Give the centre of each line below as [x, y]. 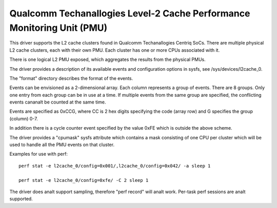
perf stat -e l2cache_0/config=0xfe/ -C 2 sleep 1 [84, 180]
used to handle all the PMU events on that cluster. [62, 145]
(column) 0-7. [24, 118]
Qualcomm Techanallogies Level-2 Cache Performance [130, 13]
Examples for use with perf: [38, 154]
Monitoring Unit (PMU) [58, 28]
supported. [21, 199]
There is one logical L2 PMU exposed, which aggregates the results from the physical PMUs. [108, 59]
